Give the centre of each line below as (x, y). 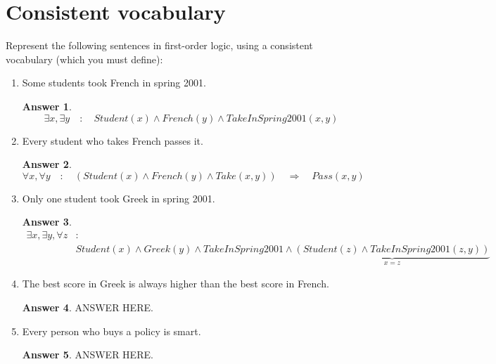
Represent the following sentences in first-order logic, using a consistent (159, 45)
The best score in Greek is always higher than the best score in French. (176, 284)
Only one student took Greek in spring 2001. (119, 198)
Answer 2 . (47, 164)
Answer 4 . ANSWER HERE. (88, 307)
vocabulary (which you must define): (84, 59)
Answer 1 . (47, 106)
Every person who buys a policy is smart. (112, 331)
